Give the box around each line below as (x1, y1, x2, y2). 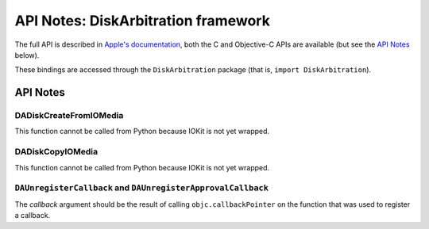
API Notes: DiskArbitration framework (14, 12, 270, 29)
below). (14, 50, 40, 59)
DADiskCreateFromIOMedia (14, 110, 124, 121)
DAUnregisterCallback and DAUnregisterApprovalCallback (14, 182, 269, 193)
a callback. (14, 211, 51, 220)
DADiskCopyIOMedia (14, 147, 99, 158)
